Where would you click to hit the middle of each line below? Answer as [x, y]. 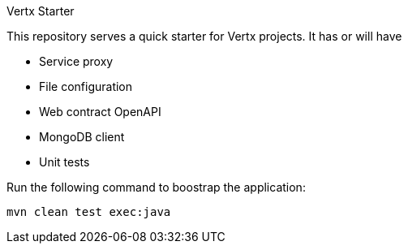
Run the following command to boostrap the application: [156, 187]
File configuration [86, 86]
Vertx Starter [41, 11]
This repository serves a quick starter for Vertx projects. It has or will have [204, 36]
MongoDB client [82, 137]
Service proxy [76, 61]
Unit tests [64, 162]
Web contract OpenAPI [100, 112]
